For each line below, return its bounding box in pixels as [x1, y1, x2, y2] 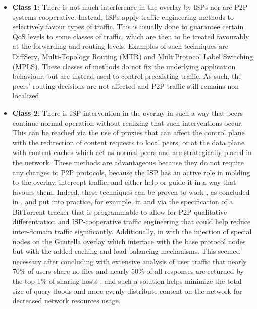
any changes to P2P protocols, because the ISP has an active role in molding [12, 167, 250, 177]
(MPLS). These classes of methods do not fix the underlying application [12, 61, 236, 71]
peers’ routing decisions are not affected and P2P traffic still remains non [12, 80, 239, 91]
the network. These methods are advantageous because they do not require [12, 157, 244, 167]
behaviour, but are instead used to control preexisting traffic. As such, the [12, 71, 242, 81]
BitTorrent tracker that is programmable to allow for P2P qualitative [12, 206, 227, 217]
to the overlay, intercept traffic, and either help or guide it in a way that [12, 177, 236, 187]
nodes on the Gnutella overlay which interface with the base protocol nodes [12, 236, 246, 246]
